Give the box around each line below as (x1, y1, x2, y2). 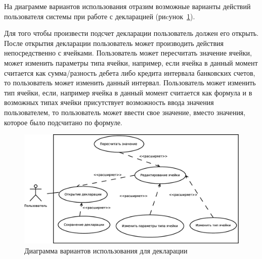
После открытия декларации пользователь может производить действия (4, 37, 224, 48)
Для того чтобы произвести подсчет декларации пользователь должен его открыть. (4, 28, 259, 38)
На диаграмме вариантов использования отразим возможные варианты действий (4, 1, 251, 11)
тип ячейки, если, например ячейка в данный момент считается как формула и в (4, 87, 252, 97)
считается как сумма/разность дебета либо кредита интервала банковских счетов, (4, 67, 255, 78)
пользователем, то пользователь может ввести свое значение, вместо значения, (4, 107, 246, 117)
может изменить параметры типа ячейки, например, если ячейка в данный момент (4, 57, 258, 68)
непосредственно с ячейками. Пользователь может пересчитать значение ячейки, (4, 47, 252, 58)
